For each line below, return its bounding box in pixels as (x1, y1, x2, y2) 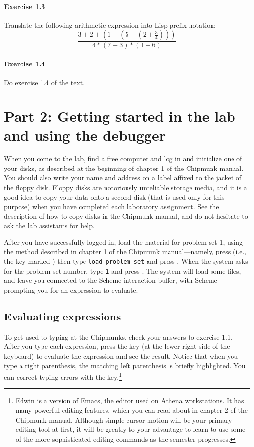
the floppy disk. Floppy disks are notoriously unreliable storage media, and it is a (4, 182, 247, 192)
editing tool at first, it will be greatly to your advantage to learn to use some (15, 424, 246, 434)
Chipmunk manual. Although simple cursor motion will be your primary (15, 414, 232, 425)
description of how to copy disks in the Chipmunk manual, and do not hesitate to (4, 211, 248, 221)
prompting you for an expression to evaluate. (4, 284, 138, 295)
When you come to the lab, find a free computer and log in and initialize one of (4, 153, 242, 164)
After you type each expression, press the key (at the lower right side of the (4, 341, 230, 351)
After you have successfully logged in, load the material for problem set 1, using (4, 236, 243, 247)
